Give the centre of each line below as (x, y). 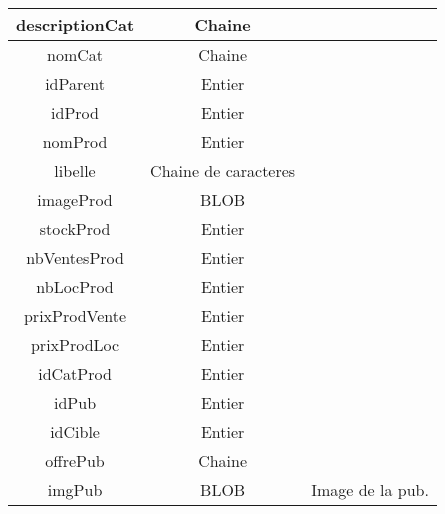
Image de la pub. (370, 489)
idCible (75, 431)
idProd (75, 112)
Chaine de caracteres (223, 170)
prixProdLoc (75, 344)
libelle (75, 170)
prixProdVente (75, 315)
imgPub (75, 489)
